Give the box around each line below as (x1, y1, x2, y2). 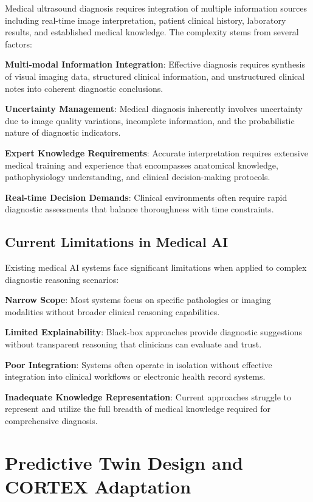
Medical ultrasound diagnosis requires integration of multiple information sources (5, 2, 307, 14)
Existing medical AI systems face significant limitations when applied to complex (5, 261, 307, 274)
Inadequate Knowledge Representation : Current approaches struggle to (5, 390, 291, 403)
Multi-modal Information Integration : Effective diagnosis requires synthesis (5, 58, 306, 71)
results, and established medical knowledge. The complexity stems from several (5, 26, 299, 38)
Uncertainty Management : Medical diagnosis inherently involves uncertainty (5, 102, 303, 115)
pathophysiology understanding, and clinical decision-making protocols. (5, 170, 270, 183)
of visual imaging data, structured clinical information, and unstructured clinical (5, 69, 305, 82)
